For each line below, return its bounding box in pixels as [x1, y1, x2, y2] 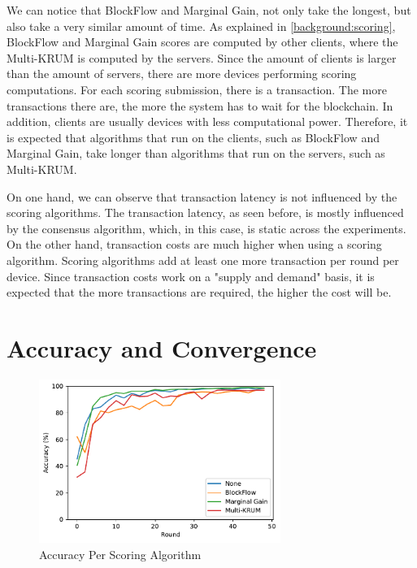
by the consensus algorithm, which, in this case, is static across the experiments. [7, 219, 406, 236]
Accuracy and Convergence [7, 331, 317, 364]
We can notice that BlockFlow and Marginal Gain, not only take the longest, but [7, 2, 411, 18]
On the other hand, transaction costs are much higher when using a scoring [7, 236, 382, 253]
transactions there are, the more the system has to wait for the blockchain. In [7, 97, 393, 114]
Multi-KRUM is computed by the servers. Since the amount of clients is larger [7, 49, 397, 66]
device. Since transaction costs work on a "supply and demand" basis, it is [7, 267, 375, 284]
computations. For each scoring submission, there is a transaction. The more [7, 80, 387, 98]
